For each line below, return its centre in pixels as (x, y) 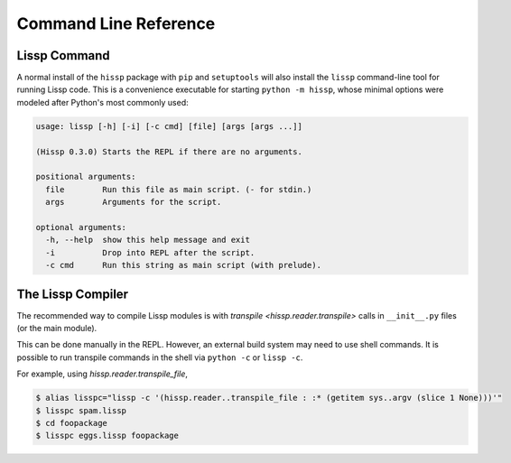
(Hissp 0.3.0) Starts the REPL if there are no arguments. (169, 152)
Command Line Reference (116, 23)
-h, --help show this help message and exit (148, 240)
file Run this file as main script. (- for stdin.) (179, 189)
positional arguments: (86, 177)
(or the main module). (57, 329)
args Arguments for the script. (134, 202)
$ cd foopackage (72, 423)
